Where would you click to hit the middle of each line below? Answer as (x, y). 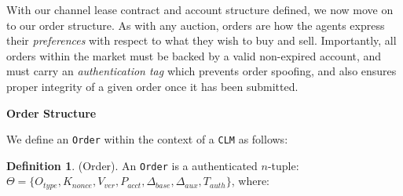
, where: (250, 181)
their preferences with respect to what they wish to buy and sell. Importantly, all (201, 40)
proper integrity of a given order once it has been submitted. (152, 86)
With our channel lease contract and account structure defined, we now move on (200, 9)
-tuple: (283, 165)
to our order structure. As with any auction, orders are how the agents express (196, 25)
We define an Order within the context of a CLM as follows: (147, 139)
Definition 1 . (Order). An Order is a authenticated (132, 165)
